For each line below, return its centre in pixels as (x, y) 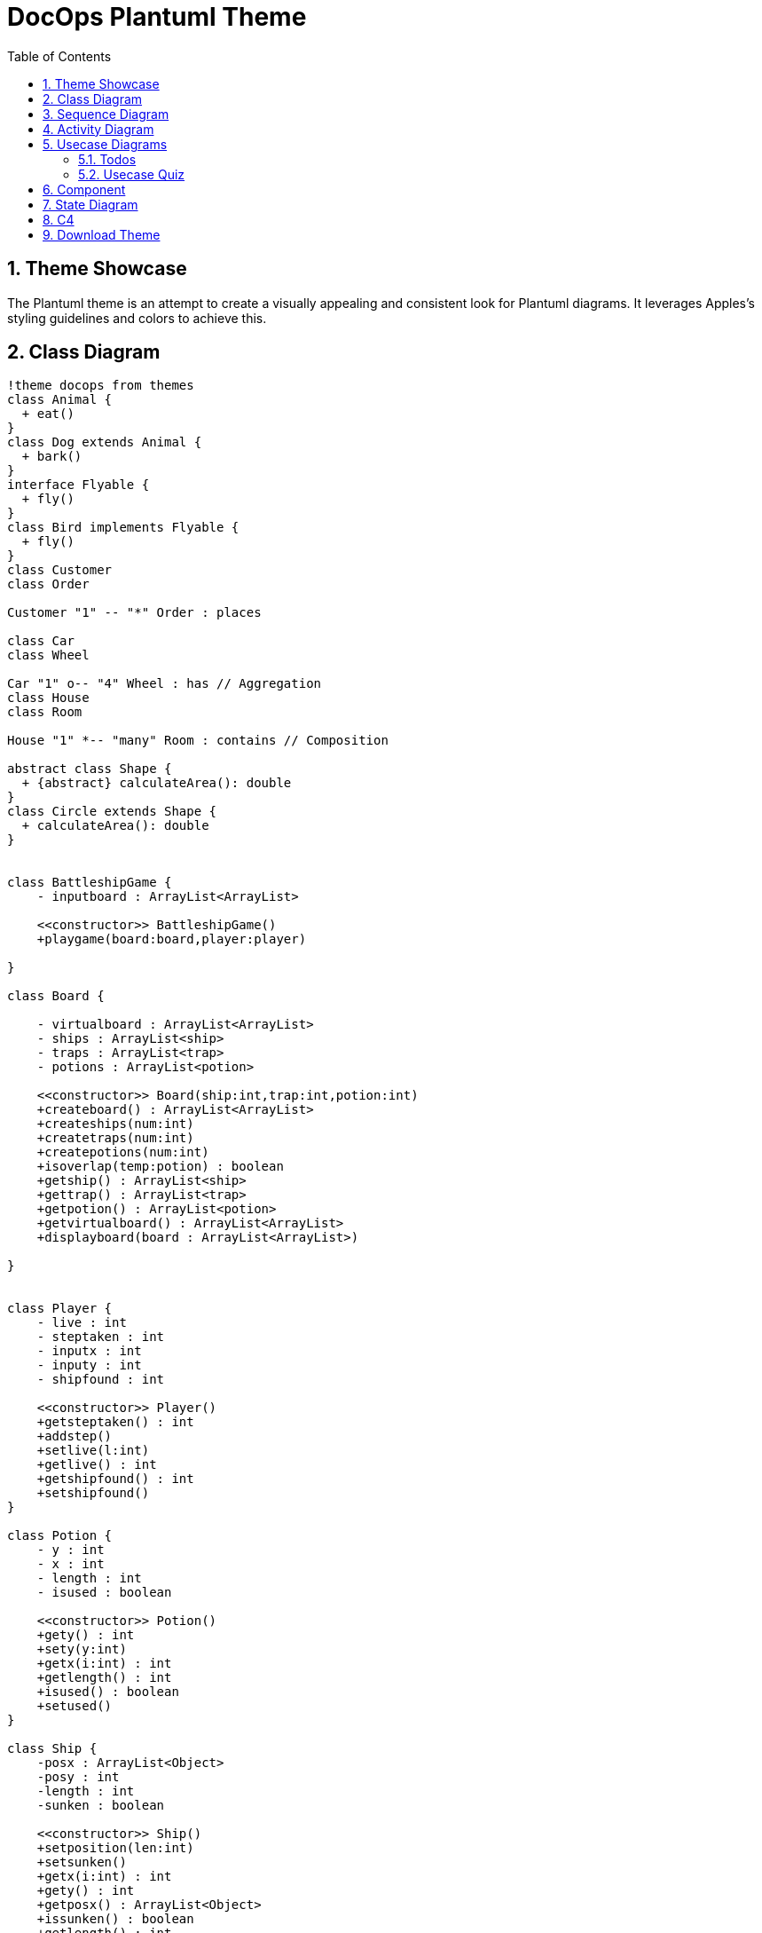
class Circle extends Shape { (112, 812)
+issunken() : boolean (115, 1919)
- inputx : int (89, 1351)
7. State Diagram (90, 204)
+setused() (75, 1706)
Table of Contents (59, 56)
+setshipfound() (93, 1493)
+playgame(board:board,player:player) (172, 939)
